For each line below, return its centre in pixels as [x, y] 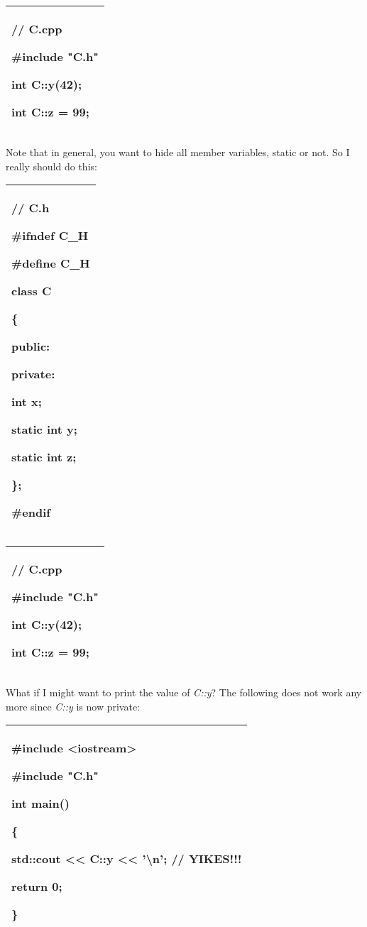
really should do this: [51, 166]
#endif [31, 512]
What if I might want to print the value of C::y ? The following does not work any [184, 692]
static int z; [44, 457]
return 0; [37, 887]
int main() [41, 803]
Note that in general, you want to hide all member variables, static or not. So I [178, 152]
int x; [27, 402]
